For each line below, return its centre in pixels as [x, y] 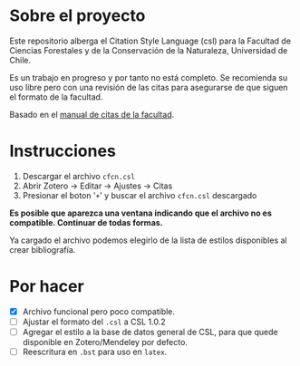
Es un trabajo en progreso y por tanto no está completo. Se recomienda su [149, 77]
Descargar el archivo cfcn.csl [79, 176]
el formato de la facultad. [56, 97]
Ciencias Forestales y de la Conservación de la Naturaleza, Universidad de [149, 50]
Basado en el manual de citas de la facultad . [92, 114]
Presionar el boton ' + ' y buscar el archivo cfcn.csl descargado [140, 195]
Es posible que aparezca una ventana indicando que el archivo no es [140, 213]
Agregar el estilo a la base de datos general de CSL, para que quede [150, 332]
